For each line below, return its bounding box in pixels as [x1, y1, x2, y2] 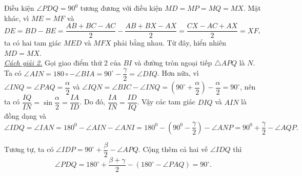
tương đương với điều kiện [80, 3, 163, 13]
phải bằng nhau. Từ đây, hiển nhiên [113, 37, 226, 48]
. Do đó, [79, 96, 106, 107]
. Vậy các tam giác [137, 96, 196, 107]
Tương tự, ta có [4, 144, 54, 155]
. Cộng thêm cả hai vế [138, 144, 208, 155]
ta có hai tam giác [4, 37, 62, 48]
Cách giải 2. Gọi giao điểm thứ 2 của [4, 57, 121, 68]
